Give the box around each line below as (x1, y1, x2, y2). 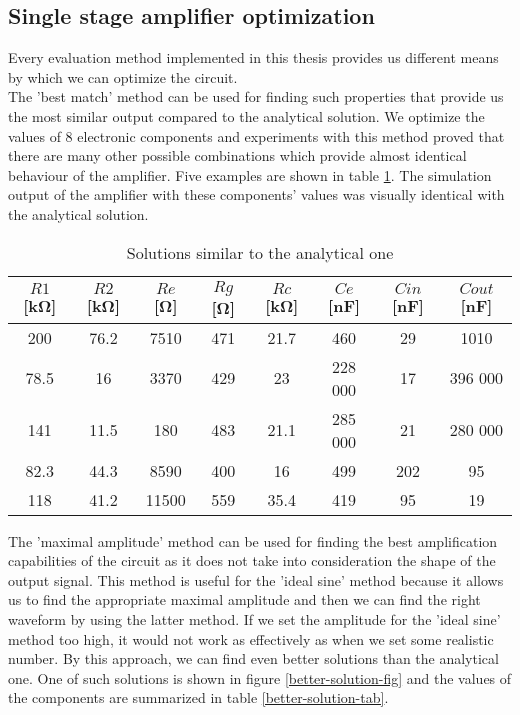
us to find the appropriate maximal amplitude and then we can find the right (8, 589, 481, 610)
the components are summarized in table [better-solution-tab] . (8, 687, 389, 708)
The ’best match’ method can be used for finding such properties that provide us (8, 86, 504, 107)
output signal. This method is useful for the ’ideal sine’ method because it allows (8, 569, 504, 590)
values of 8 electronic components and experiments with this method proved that (8, 125, 505, 146)
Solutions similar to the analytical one (126, 240, 394, 264)
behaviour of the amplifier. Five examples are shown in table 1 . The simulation (8, 164, 492, 185)
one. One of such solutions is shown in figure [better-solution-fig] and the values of (8, 667, 512, 688)
